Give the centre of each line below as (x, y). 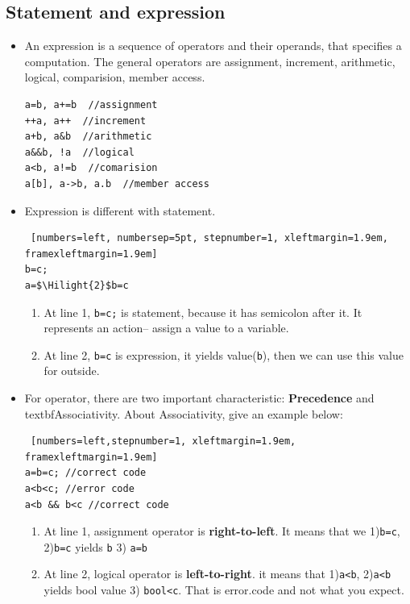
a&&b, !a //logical (79, 152)
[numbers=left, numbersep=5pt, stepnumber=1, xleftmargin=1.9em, (209, 238)
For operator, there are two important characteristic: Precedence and (199, 398)
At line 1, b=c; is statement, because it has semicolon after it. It (203, 312)
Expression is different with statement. (120, 210)
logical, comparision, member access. (115, 77)
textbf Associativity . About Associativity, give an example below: (184, 413)
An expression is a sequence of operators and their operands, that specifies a (213, 46)
